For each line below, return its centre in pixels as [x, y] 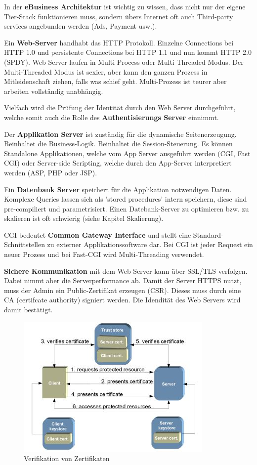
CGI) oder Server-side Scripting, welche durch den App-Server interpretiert [118, 163]
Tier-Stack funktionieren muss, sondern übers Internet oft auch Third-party [119, 16]
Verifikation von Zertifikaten [67, 458]
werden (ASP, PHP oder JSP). [51, 172]
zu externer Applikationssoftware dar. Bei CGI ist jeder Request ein [150, 244]
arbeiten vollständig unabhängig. [54, 91]
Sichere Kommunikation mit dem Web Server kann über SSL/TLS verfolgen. [126, 271]
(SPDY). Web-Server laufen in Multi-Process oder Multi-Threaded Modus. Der [124, 62]
